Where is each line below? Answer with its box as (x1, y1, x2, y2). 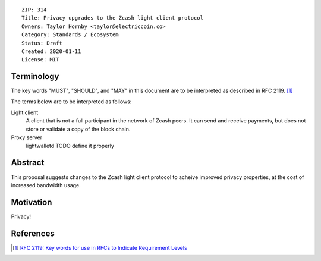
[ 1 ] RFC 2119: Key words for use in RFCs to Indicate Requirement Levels (12, 244, 187, 251)
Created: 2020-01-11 (21, 48, 81, 55)
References (11, 228, 55, 238)
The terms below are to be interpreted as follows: (11, 98, 132, 105)
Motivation (11, 197, 52, 207)
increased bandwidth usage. (11, 181, 81, 188)
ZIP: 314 (21, 7, 47, 13)
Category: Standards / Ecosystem (21, 32, 119, 38)
